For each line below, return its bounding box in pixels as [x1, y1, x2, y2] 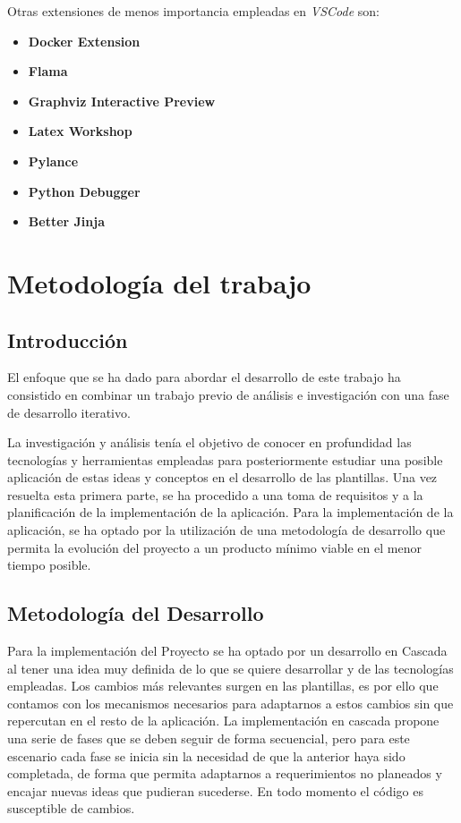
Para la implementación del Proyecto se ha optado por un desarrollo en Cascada [7, 641, 448, 660]
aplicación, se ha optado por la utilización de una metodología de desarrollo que [7, 521, 446, 539]
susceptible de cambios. [7, 799, 135, 818]
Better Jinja [28, 212, 105, 231]
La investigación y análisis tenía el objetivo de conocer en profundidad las [7, 433, 412, 452]
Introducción [7, 326, 128, 353]
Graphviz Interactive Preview [28, 91, 216, 110]
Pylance [28, 151, 79, 170]
